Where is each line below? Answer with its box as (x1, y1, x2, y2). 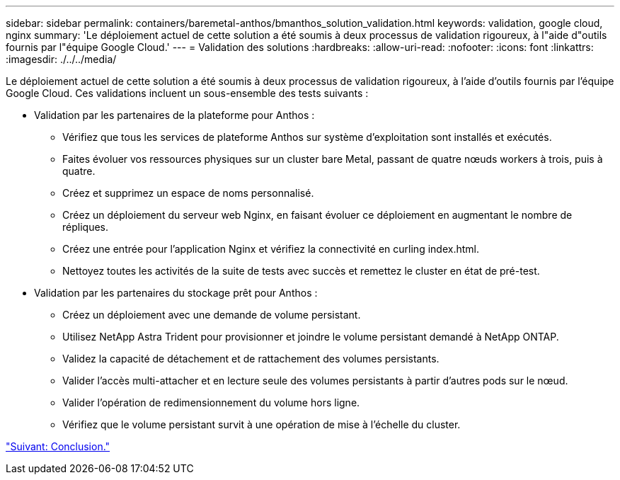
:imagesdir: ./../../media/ (6, 53, 117, 65)
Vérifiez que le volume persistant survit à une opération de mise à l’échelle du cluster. (62, 418, 461, 430)
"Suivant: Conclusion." (6, 440, 110, 452)
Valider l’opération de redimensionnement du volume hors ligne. (62, 396, 360, 408)
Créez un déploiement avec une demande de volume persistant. (62, 309, 361, 321)
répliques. (62, 221, 108, 233)
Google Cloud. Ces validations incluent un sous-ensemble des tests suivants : (6, 87, 369, 99)
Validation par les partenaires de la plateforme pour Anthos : (34, 109, 315, 121)
